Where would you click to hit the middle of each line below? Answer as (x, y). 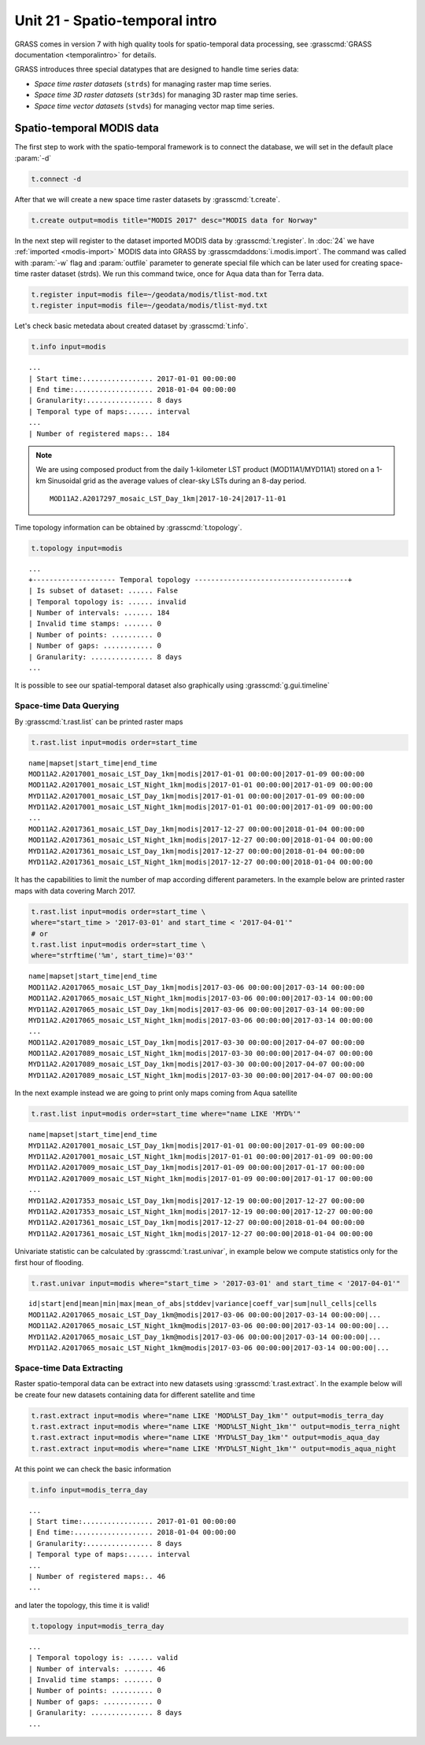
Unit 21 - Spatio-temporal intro (116, 20)
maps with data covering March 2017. (75, 891)
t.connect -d (56, 179)
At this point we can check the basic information (93, 1469)
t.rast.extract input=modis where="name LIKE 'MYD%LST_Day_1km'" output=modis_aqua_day (205, 1437)
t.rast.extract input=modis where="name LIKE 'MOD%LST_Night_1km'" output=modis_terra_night (216, 1426)
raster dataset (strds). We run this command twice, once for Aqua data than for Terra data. (177, 273)
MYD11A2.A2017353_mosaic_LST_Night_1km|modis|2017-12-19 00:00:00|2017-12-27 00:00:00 (201, 1211)
